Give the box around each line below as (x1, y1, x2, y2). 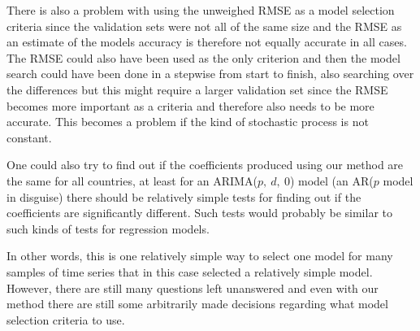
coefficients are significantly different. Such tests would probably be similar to (6, 204, 392, 221)
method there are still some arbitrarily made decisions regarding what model (6, 295, 388, 312)
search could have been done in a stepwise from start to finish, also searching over (6, 65, 414, 82)
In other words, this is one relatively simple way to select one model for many (6, 247, 393, 264)
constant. (6, 128, 52, 146)
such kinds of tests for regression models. (6, 220, 210, 237)
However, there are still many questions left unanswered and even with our (6, 279, 379, 296)
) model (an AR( (289, 172, 374, 189)
